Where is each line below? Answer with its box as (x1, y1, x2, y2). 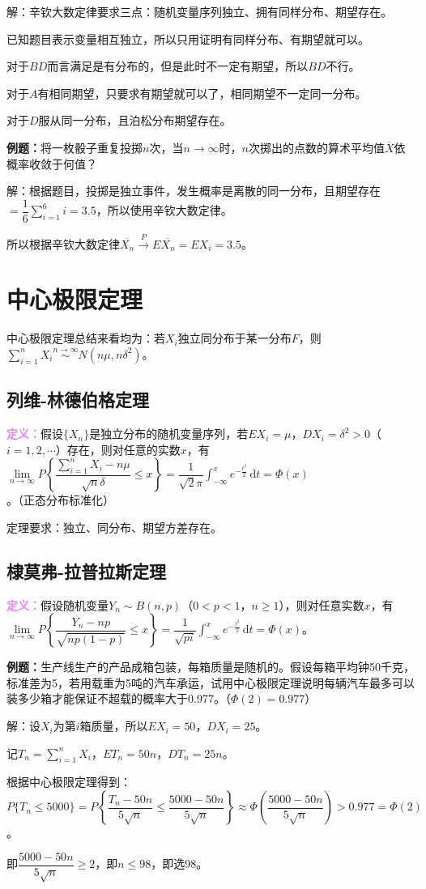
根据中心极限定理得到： (6, 773, 131, 790)
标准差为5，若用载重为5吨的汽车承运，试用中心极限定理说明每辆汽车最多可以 (6, 674, 415, 691)
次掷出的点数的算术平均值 (248, 138, 385, 155)
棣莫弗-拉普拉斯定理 (6, 558, 167, 583)
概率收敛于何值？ (6, 155, 97, 172)
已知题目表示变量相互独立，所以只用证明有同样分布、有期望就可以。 (6, 30, 369, 47)
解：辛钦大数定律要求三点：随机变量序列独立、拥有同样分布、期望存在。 (6, 3, 392, 19)
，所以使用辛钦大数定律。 (96, 202, 232, 219)
